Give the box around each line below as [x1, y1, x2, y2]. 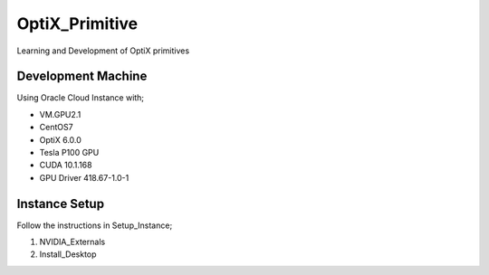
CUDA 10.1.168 [39, 159, 92, 171]
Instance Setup [16, 195, 104, 212]
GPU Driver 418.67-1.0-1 [39, 172, 129, 183]
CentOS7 [39, 122, 73, 133]
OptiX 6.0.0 [39, 134, 81, 145]
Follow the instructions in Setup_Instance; [16, 220, 173, 231]
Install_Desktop [39, 249, 97, 260]
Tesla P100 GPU [39, 147, 100, 158]
